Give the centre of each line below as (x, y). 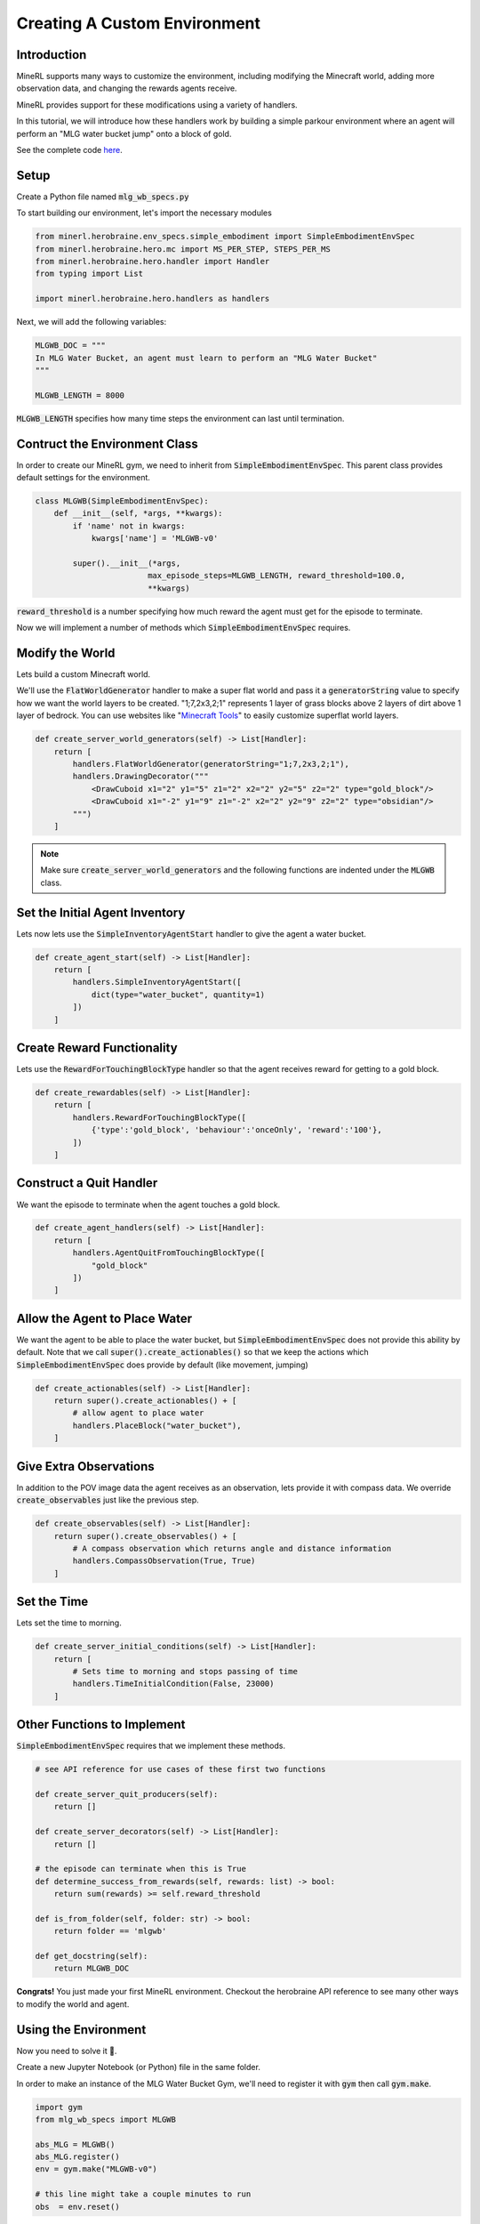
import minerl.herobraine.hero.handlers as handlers (152, 299)
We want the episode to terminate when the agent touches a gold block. (148, 1205)
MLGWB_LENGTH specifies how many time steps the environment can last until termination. (180, 418)
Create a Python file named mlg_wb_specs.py (103, 197)
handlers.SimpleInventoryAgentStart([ (157, 982)
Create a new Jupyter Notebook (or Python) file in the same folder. (139, 2067)
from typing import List (89, 274)
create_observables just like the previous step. (108, 1500)
